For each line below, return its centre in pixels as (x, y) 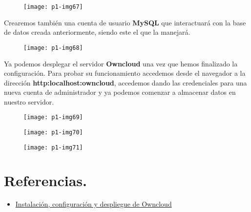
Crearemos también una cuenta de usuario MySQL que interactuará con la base (125, 22)
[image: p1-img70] (53, 133)
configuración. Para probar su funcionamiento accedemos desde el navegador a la (125, 73)
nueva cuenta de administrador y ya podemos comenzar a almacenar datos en (120, 92)
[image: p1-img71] (53, 147)
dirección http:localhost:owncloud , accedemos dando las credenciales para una (125, 82)
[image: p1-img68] (53, 48)
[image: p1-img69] (53, 117)
